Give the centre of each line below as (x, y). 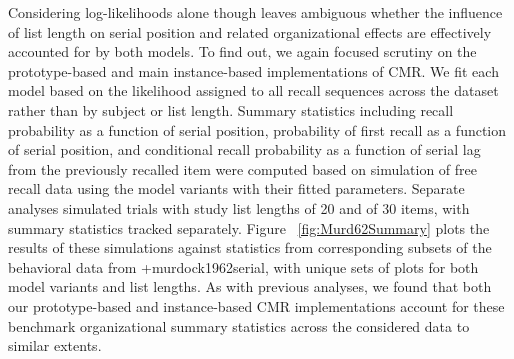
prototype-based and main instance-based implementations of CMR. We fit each (253, 70)
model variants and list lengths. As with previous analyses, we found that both (250, 286)
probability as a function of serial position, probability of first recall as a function (257, 129)
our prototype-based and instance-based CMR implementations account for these (256, 305)
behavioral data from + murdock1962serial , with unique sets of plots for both (243, 266)
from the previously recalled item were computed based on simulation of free (243, 168)
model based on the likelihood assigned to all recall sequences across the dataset (253, 90)
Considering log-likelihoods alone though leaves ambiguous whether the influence (255, 12)
